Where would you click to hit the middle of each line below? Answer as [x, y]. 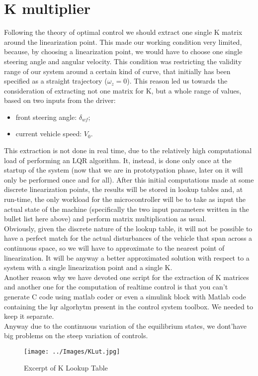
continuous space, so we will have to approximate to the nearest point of [114, 248]
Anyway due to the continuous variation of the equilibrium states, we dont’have [125, 326]
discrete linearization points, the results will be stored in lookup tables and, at [124, 189]
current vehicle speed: [49, 134]
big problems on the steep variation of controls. [76, 335]
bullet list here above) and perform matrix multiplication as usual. [105, 219]
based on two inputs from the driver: [60, 100]
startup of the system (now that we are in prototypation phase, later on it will [124, 170]
